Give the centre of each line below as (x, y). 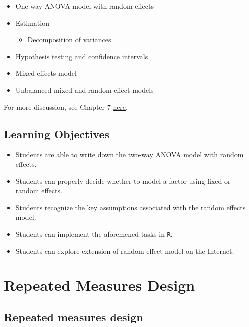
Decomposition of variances (69, 40)
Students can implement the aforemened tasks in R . (94, 234)
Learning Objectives (57, 133)
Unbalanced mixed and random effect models (85, 89)
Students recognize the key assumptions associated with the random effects (130, 207)
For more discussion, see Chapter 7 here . (66, 106)
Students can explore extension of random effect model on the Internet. (125, 250)
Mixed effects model (46, 73)
